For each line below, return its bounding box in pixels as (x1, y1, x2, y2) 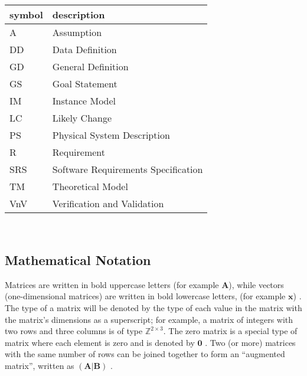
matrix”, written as (5, 359, 74, 371)
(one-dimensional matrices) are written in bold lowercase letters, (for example (5, 290, 286, 302)
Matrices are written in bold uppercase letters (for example (5, 278, 219, 290)
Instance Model (52, 94, 116, 107)
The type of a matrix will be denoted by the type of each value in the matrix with (5, 301, 302, 313)
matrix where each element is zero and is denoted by (5, 336, 195, 348)
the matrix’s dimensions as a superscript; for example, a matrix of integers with (5, 313, 293, 325)
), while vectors (228, 278, 284, 290)
